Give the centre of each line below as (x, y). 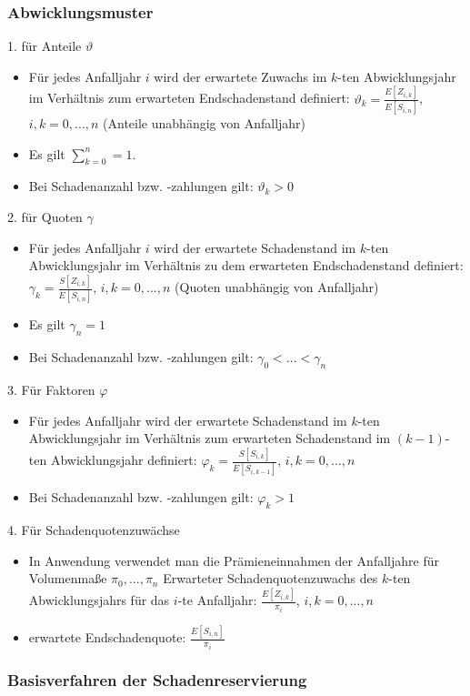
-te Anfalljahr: (217, 600)
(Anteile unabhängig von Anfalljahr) (205, 123)
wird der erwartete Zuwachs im (240, 76)
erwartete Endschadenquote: (107, 637)
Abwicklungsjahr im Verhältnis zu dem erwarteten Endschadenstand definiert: (246, 265)
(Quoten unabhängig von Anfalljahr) (277, 287)
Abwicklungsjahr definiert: (124, 460)
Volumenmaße (68, 578)
